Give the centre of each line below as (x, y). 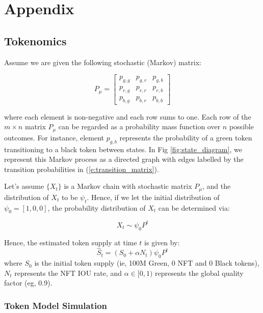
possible (241, 126)
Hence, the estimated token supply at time (71, 242)
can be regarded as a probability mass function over (139, 126)
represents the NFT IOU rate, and (68, 273)
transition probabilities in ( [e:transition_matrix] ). (82, 169)
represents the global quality (199, 273)
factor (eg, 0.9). (28, 283)
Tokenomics (35, 40)
